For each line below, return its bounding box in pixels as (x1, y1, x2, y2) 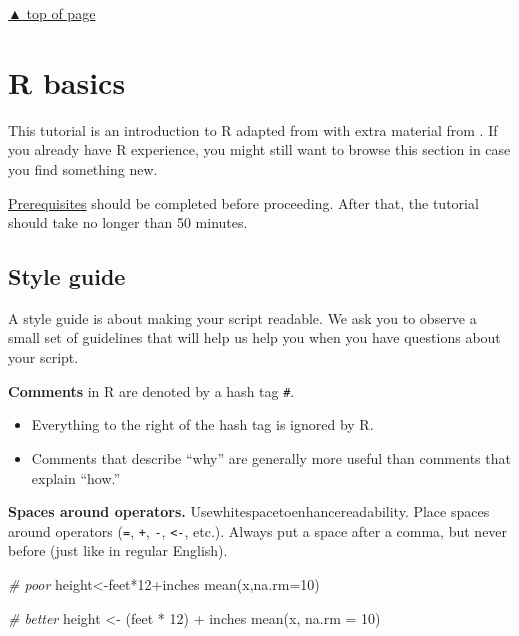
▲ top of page (8, 3, 96, 23)
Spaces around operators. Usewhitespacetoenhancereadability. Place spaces (8, 501, 490, 522)
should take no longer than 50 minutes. (8, 212, 248, 233)
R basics (8, 61, 126, 102)
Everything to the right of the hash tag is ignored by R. (31, 414, 374, 435)
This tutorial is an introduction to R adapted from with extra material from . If (8, 119, 498, 140)
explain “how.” (31, 467, 121, 488)
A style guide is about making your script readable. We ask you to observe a (8, 307, 477, 328)
